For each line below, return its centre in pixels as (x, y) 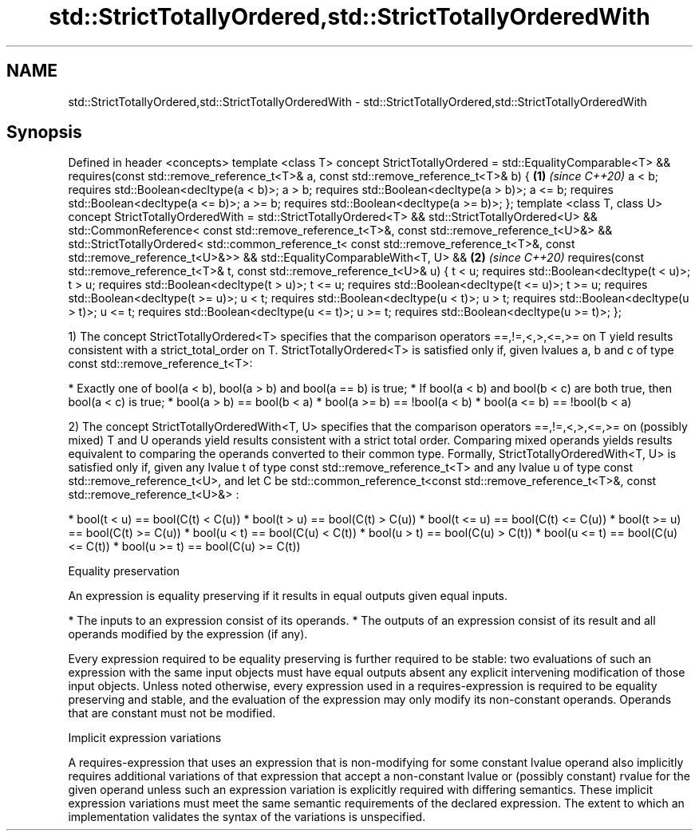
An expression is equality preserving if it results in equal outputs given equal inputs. (288, 596)
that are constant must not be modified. (172, 713)
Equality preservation (124, 571)
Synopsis (44, 132)
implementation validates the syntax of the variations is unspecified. (247, 817)
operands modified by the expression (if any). (188, 634)
